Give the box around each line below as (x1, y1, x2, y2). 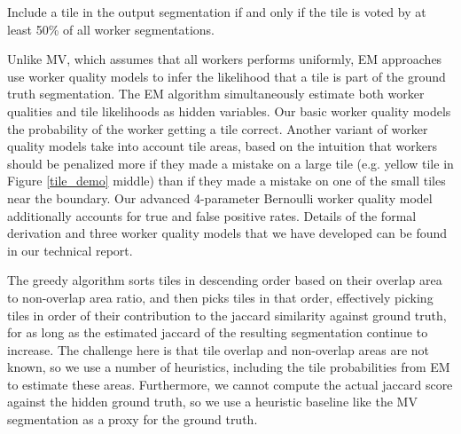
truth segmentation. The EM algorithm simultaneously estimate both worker (7, 84, 425, 103)
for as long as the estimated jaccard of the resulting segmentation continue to (7, 323, 428, 342)
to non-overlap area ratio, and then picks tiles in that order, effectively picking (7, 288, 434, 306)
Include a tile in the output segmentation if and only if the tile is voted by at (7, 3, 426, 20)
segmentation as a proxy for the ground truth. (7, 410, 258, 429)
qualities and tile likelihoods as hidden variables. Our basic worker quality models (7, 101, 451, 120)
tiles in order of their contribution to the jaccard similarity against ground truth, (7, 305, 447, 324)
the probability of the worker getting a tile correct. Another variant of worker (7, 119, 428, 138)
